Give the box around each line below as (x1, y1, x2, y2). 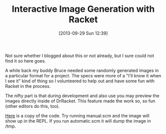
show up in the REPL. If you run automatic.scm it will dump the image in (5, 118, 151, 124)
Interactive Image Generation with (11, 3, 155, 15)
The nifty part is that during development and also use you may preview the (5, 93, 160, 99)
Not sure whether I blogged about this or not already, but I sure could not (5, 53, 155, 59)
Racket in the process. (5, 83, 51, 89)
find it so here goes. (5, 58, 46, 64)
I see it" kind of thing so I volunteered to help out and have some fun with (5, 78, 155, 84)
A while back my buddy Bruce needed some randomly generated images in (5, 67, 159, 73)
